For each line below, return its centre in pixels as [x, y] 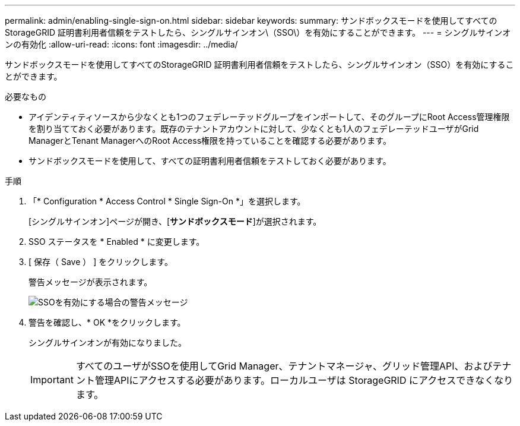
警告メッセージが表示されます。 [91, 282]
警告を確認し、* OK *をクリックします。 [107, 322]
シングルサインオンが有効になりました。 [107, 343]
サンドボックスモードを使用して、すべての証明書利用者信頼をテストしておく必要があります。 [210, 161]
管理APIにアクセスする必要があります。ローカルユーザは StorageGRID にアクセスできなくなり [304, 380]
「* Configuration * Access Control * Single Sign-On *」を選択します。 [167, 201]
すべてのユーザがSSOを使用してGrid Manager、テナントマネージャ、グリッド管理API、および [284, 366]
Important [52, 380]
